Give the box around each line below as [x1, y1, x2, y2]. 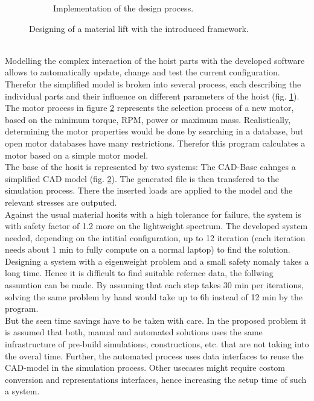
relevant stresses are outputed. [5, 195, 117, 208]
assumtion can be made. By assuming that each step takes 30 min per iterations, [5, 279, 304, 291]
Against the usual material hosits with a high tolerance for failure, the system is [5, 207, 301, 220]
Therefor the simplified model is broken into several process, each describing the [5, 77, 301, 90]
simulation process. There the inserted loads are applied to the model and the [5, 184, 293, 197]
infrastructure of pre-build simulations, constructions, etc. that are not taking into [5, 338, 309, 350]
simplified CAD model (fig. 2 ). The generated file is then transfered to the [5, 172, 279, 185]
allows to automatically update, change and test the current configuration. [5, 66, 280, 78]
